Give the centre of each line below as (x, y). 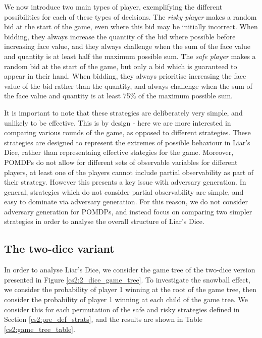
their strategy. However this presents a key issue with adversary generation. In (125, 182)
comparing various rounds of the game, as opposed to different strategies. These (127, 132)
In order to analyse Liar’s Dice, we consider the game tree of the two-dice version (130, 270)
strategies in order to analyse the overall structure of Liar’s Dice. (104, 221)
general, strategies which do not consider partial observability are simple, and (124, 191)
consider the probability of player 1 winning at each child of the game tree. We (126, 299)
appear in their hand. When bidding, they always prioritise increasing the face (125, 76)
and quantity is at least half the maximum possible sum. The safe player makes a (130, 56)
